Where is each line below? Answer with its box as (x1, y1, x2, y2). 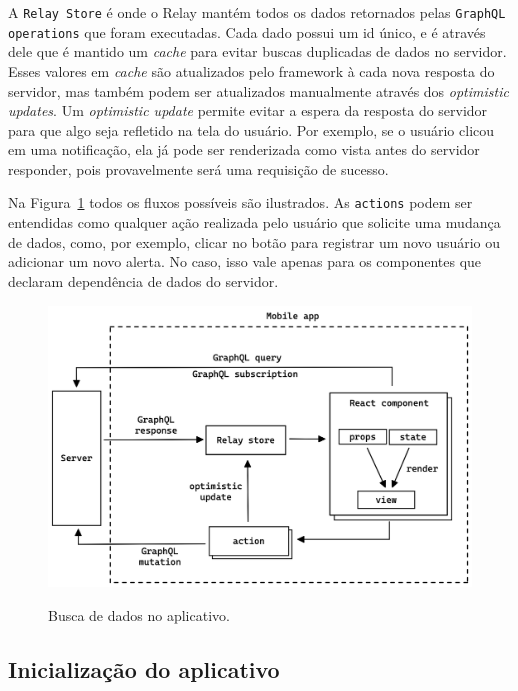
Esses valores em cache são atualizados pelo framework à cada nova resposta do (8, 60, 495, 81)
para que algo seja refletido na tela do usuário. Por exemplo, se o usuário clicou (8, 119, 495, 140)
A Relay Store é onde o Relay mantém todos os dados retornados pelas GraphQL (8, 2, 506, 22)
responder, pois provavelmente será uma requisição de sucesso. (8, 158, 389, 179)
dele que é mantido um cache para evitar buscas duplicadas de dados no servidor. (8, 41, 507, 62)
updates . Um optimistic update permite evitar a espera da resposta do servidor (8, 100, 488, 121)
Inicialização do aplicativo (8, 654, 280, 685)
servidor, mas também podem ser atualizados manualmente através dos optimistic (8, 80, 509, 101)
